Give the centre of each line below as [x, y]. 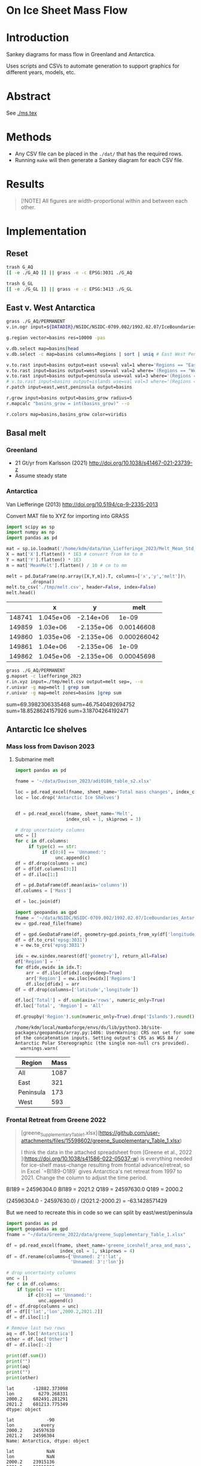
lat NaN [31, 1452]
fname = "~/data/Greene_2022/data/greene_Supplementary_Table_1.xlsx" [96, 1235]
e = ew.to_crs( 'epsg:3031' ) [50, 946]
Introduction [38, 38]
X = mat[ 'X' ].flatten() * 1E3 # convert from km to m [75, 554]
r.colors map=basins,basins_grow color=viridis [67, 414]
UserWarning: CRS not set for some [150, 1033]
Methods [29, 137]
